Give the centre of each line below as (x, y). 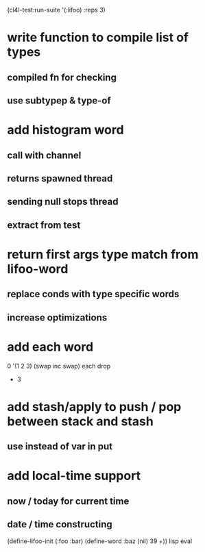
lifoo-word (38, 269)
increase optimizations (57, 317)
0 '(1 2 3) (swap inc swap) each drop (59, 366)
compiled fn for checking (62, 77)
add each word (50, 347)
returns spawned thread (60, 178)
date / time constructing (60, 524)
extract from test (44, 225)
